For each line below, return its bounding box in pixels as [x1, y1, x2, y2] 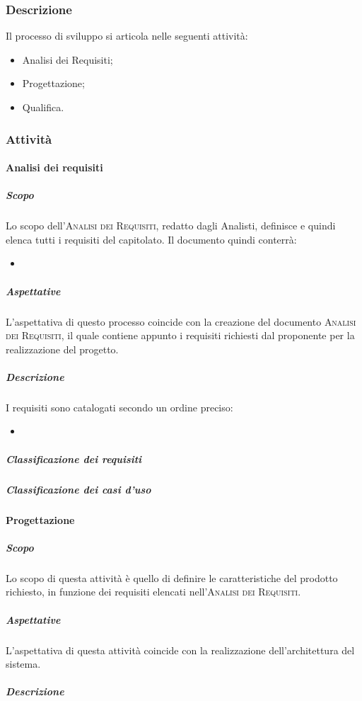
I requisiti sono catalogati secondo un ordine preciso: [6, 399, 233, 414]
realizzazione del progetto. [6, 341, 119, 356]
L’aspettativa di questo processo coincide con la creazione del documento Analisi [6, 314, 356, 329]
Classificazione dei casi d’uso [6, 481, 151, 496]
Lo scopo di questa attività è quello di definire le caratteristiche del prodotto [6, 570, 338, 585]
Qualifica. [22, 100, 64, 114]
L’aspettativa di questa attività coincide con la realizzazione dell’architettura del [6, 642, 355, 657]
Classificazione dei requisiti [6, 451, 142, 466]
